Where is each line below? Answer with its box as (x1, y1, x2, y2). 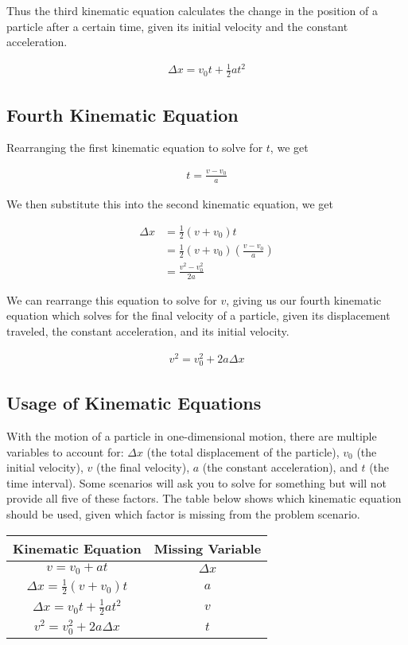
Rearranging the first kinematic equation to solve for (6, 139, 263, 156)
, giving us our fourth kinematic (226, 291, 382, 308)
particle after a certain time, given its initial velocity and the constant (6, 17, 348, 34)
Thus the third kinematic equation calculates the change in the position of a (6, 2, 378, 18)
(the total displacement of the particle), (146, 443, 340, 460)
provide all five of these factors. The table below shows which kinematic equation (6, 490, 402, 507)
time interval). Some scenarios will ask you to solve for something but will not (6, 474, 387, 491)
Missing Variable (153, 538, 262, 558)
